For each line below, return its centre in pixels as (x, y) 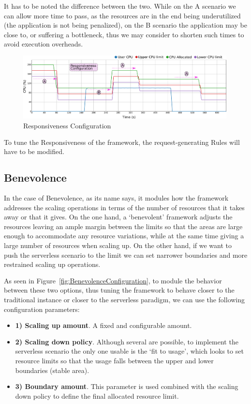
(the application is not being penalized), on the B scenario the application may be (125, 25)
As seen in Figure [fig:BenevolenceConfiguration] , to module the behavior (113, 280)
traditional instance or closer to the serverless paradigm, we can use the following (125, 299)
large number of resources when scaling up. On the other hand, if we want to (118, 245)
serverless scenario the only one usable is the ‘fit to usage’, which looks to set (129, 351)
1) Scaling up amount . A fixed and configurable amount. (103, 325)
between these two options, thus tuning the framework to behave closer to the (119, 290)
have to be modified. (34, 151)
